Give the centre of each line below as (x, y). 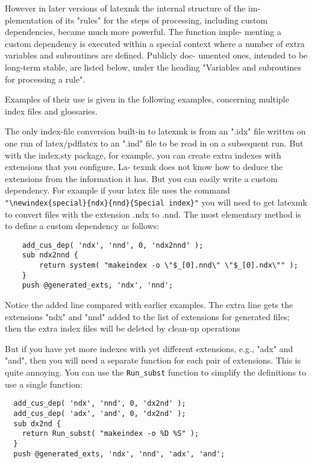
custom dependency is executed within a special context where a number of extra (155, 43)
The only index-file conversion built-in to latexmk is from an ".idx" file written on (155, 131)
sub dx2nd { (37, 424)
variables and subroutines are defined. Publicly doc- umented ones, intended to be (156, 55)
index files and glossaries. (51, 111)
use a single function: (44, 384)
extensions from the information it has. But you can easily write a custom (141, 178)
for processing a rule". (45, 79)
